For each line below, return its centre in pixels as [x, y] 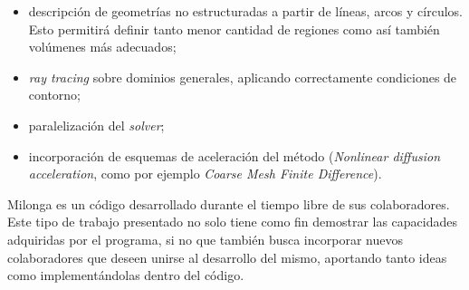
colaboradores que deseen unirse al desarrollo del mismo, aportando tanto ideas [227, 257]
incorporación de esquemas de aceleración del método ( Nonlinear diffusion [234, 155]
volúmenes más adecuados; [102, 47]
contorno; [55, 95]
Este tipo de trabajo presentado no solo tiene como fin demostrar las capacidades [233, 222]
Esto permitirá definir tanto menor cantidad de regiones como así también [234, 29]
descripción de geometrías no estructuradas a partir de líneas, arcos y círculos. [245, 11]
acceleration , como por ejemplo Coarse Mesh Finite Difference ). [205, 174]
